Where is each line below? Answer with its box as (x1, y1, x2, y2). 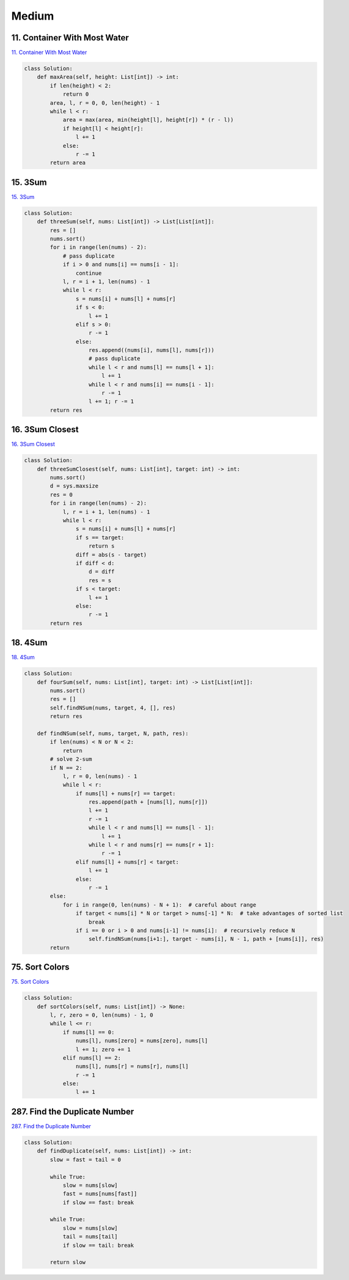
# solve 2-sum (50, 756, 92, 763)
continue (75, 269, 102, 277)
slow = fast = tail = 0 (50, 1156, 122, 1163)
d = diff (89, 568, 115, 575)
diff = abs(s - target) (75, 551, 147, 558)
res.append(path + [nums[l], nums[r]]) (89, 799, 208, 806)
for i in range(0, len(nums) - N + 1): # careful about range (62, 901, 257, 908)
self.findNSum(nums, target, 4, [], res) (50, 704, 176, 711)
